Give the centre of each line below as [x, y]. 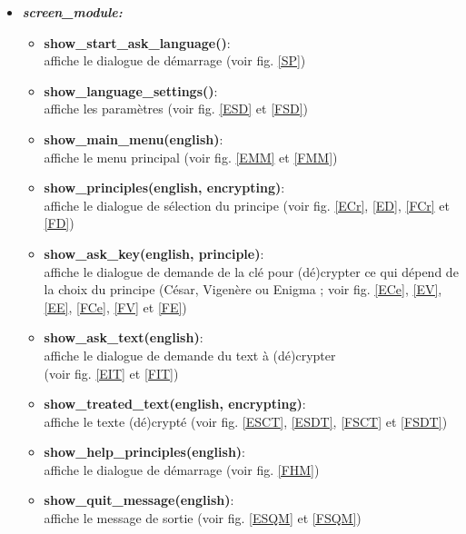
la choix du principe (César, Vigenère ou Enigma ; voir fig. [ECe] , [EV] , [243, 289]
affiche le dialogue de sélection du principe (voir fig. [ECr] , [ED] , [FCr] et [247, 205]
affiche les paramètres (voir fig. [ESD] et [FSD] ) [176, 109]
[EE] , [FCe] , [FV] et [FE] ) [115, 307]
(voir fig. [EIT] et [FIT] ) [111, 373]
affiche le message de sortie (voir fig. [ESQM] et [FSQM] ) [203, 518]
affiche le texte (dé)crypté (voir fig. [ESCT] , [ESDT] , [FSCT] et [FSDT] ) [246, 421]
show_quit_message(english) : [139, 500]
